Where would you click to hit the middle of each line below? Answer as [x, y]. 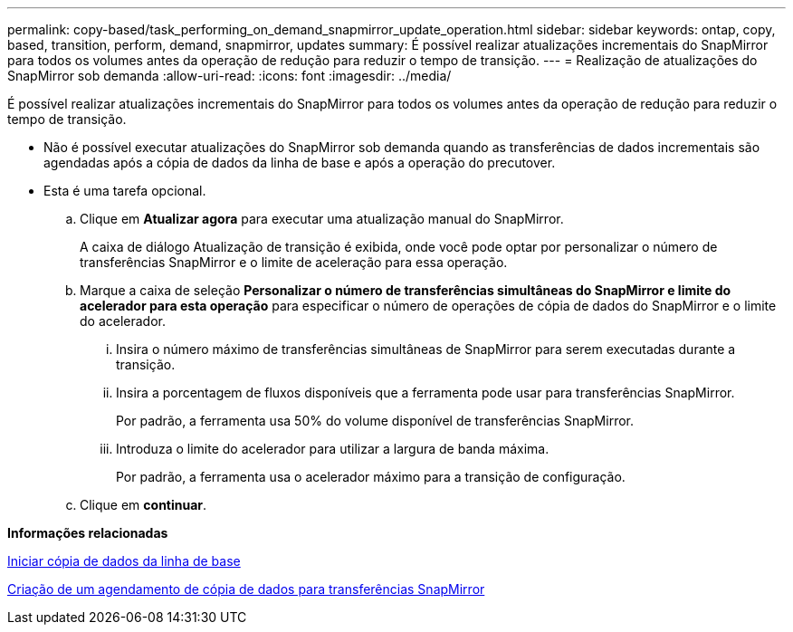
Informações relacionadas [88, 533]
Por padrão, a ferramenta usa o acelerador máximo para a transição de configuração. [371, 477]
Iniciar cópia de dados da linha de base [124, 561]
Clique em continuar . [143, 505]
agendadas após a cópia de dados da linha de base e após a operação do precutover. [300, 163]
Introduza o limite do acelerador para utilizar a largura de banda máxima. [333, 449]
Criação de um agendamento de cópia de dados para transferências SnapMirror [246, 589]
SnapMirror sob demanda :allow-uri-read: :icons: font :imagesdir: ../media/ [229, 76]
